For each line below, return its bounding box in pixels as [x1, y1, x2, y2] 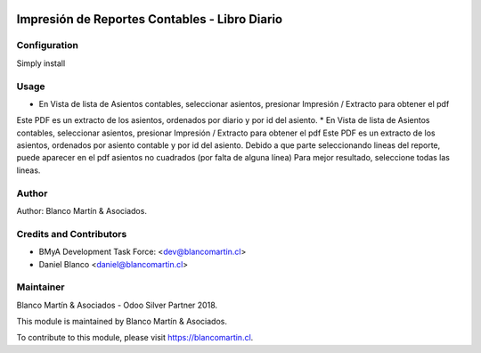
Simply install [16, 58, 66, 69]
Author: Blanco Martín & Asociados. [16, 206, 147, 216]
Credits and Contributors [16, 227, 127, 240]
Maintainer [16, 281, 65, 293]
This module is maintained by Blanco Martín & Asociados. [16, 316, 227, 327]
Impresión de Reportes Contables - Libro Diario [16, 12, 283, 27]
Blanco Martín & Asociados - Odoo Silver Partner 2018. [16, 300, 218, 310]
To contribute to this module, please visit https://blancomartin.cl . [16, 332, 254, 343]
